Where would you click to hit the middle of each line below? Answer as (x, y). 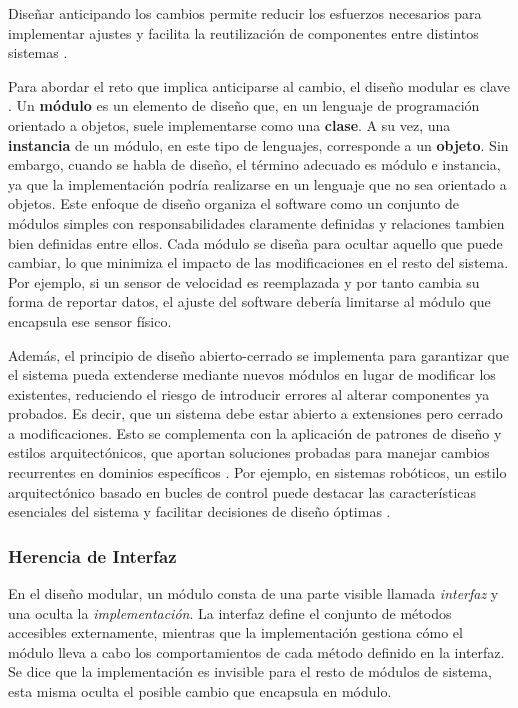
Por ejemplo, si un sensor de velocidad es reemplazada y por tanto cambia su (244, 281)
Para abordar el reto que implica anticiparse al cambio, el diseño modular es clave (259, 85)
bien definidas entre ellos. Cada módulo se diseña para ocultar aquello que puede (255, 242)
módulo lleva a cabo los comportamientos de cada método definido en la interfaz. (256, 651)
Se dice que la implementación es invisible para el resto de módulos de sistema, (250, 671)
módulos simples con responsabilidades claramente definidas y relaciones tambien (256, 222)
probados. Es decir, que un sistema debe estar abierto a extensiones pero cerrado (255, 413)
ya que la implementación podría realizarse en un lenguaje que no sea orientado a (257, 183)
